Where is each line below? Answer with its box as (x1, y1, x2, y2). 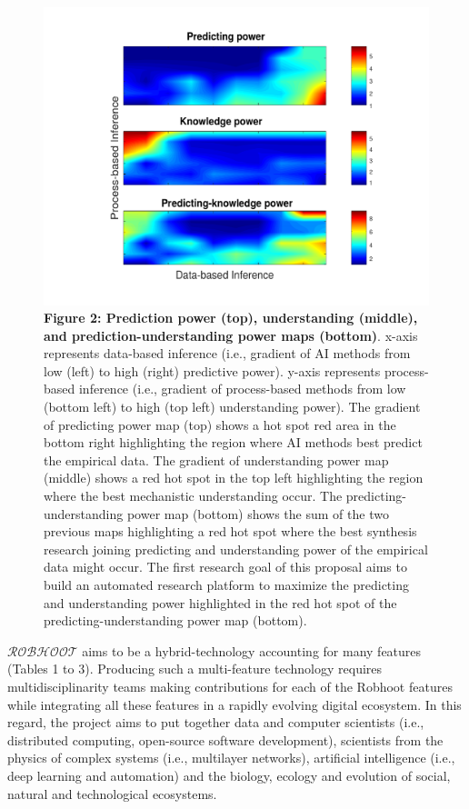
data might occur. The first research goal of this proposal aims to (44, 557, 407, 576)
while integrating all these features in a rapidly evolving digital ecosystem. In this (7, 694, 462, 714)
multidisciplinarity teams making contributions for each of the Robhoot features (7, 676, 453, 695)
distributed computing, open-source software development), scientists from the (7, 730, 444, 749)
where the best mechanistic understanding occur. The (44, 486, 343, 505)
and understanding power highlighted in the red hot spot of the (44, 593, 397, 612)
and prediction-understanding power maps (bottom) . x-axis (44, 325, 418, 345)
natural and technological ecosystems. (7, 784, 217, 803)
